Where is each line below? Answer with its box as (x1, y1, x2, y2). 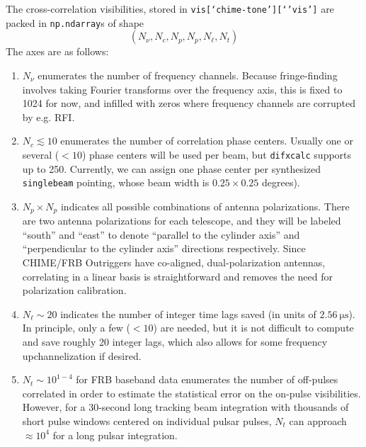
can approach (289, 413, 347, 428)
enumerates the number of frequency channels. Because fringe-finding (38, 67, 338, 82)
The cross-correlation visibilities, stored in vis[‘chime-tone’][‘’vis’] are (6, 1, 334, 16)
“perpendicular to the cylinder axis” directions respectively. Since (22, 241, 306, 256)
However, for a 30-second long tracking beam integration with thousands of (22, 400, 349, 414)
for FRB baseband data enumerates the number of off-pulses (76, 372, 338, 387)
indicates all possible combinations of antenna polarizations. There (60, 198, 350, 213)
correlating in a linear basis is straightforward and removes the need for (22, 268, 333, 283)
